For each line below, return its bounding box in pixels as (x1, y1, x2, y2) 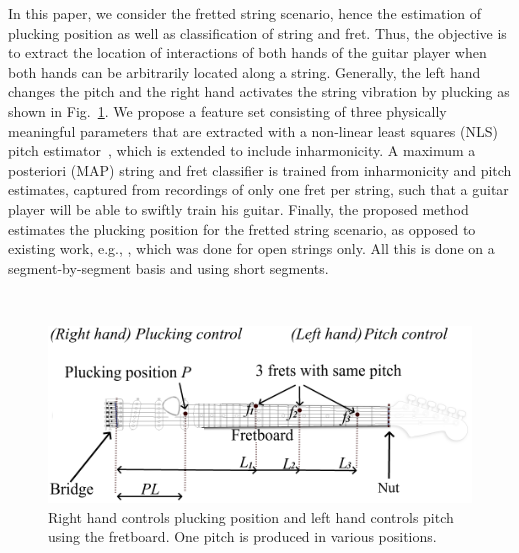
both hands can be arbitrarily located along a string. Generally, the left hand (8, 61, 481, 82)
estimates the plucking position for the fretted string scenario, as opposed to (8, 218, 476, 239)
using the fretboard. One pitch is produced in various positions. (48, 526, 437, 547)
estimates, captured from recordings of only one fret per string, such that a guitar (8, 179, 509, 200)
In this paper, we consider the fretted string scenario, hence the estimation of (8, 3, 482, 23)
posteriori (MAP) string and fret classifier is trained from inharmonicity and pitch (8, 159, 512, 180)
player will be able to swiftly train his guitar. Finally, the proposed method (8, 198, 469, 219)
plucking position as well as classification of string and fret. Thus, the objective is (8, 22, 507, 43)
